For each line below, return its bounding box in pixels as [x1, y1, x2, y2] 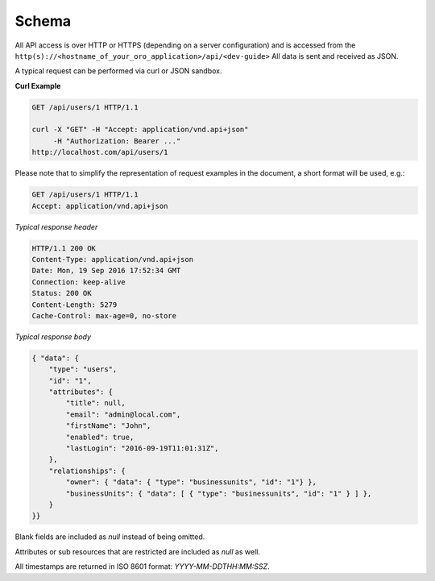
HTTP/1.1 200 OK [31, 243, 97, 253]
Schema [14, 12, 72, 30]
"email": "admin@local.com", [65, 409, 181, 419]
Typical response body [14, 331, 92, 342]
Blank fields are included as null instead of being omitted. [14, 532, 205, 542]
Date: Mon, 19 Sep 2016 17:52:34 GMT [31, 266, 181, 276]
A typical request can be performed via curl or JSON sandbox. [14, 66, 222, 76]
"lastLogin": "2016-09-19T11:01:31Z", [65, 444, 219, 453]
